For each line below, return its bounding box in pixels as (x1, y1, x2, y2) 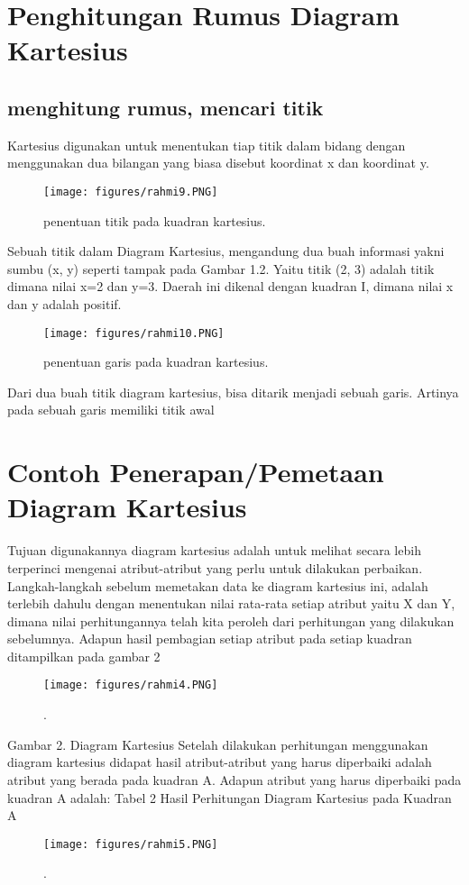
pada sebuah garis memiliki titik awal (7, 400, 215, 419)
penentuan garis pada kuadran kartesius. (43, 352, 269, 371)
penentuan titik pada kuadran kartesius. (43, 211, 266, 230)
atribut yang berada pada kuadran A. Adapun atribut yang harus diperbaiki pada (7, 770, 462, 789)
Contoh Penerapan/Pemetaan (7, 453, 384, 490)
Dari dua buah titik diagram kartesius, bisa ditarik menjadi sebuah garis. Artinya (7, 382, 459, 401)
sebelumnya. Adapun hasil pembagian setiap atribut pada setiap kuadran (7, 629, 412, 648)
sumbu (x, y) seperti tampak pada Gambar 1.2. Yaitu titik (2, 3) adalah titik (7, 259, 435, 278)
